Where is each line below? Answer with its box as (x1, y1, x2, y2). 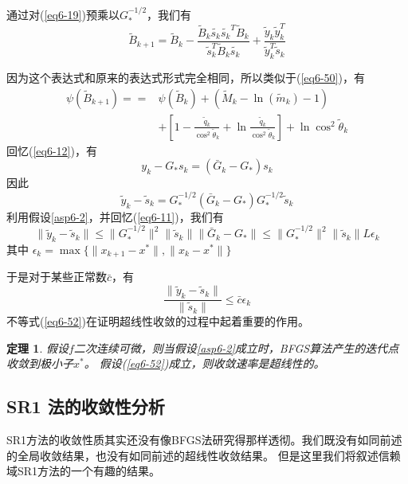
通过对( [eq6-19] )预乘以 (6, 6, 120, 22)
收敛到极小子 (6, 355, 73, 372)
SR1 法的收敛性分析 (6, 394, 165, 419)
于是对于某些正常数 (6, 268, 107, 285)
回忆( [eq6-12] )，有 (6, 142, 97, 158)
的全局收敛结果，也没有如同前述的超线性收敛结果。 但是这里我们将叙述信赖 (6, 447, 401, 463)
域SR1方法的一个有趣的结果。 (6, 463, 161, 479)
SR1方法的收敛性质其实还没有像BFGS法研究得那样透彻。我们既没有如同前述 (6, 431, 402, 448)
